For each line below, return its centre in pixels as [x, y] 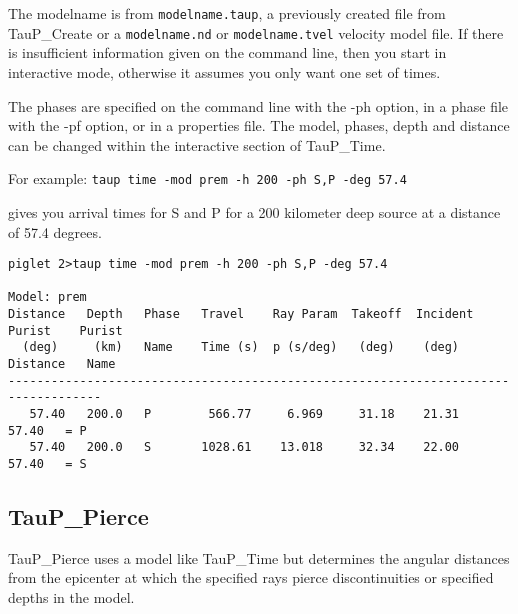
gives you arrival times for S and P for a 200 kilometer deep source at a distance [254, 211]
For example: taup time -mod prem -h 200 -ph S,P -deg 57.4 [207, 178]
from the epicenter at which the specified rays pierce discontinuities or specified [251, 577]
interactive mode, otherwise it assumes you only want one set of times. [224, 71]
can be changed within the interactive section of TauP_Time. [197, 144]
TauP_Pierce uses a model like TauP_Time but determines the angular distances [259, 557]
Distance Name [62, 364]
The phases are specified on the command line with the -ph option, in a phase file [258, 105]
